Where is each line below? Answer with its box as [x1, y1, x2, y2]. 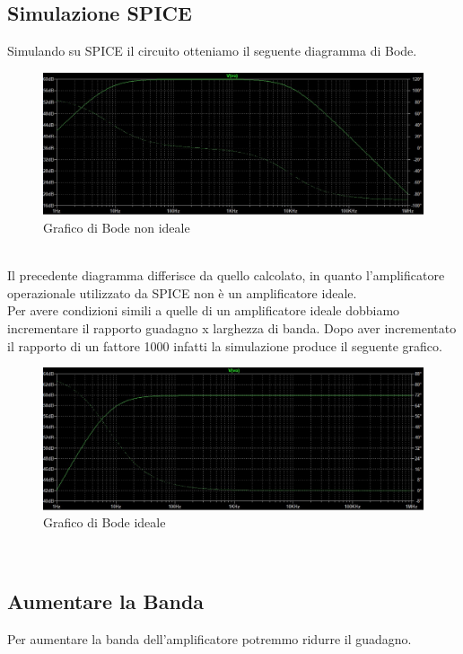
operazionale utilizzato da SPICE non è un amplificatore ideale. [7, 283, 357, 302]
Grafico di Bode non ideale [43, 217, 190, 236]
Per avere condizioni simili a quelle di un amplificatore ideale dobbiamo [7, 301, 400, 320]
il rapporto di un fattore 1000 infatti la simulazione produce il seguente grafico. [7, 336, 442, 355]
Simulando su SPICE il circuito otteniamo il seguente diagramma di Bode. [7, 41, 417, 60]
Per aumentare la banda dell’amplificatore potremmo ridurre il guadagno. [7, 629, 412, 648]
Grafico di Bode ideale [43, 513, 166, 532]
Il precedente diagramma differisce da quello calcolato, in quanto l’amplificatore [7, 266, 445, 285]
